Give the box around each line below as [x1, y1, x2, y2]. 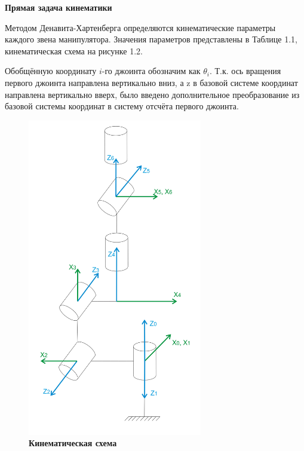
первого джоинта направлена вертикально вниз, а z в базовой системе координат [5, 76, 298, 88]
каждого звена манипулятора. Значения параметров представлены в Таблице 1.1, [5, 33, 297, 45]
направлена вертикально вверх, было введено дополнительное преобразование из [5, 88, 300, 100]
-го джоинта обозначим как [102, 65, 201, 77]
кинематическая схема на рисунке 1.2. [5, 44, 143, 57]
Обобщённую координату [5, 65, 97, 77]
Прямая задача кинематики [5, 1, 112, 13]
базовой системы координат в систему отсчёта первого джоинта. [5, 100, 239, 112]
